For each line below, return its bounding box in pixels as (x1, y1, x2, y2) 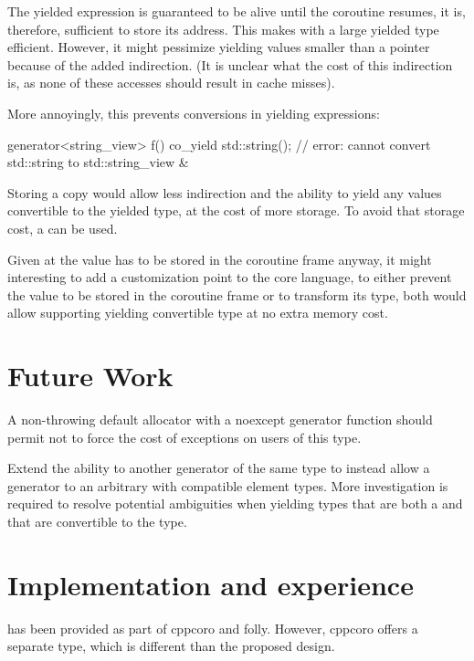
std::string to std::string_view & (7, 152, 189, 172)
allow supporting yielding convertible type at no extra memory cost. (7, 303, 388, 322)
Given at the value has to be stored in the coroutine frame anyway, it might (7, 249, 432, 268)
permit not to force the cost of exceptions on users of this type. (7, 427, 362, 446)
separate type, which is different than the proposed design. (7, 636, 335, 656)
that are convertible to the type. (7, 512, 187, 530)
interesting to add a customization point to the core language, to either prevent (7, 268, 452, 287)
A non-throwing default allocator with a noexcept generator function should (7, 410, 433, 429)
